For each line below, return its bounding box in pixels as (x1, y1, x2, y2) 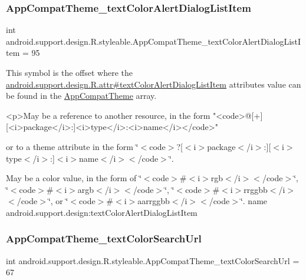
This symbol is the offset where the (6, 66, 133, 78)
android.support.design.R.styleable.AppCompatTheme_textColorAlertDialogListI (6, 35, 301, 47)
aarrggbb (137, 195, 170, 207)
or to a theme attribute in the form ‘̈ (6, 140, 139, 152)
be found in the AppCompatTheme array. (6, 89, 157, 102)
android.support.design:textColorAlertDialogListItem (6, 206, 198, 218)
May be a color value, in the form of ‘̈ (6, 172, 142, 184)
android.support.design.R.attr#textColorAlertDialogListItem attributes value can (6, 78, 301, 90)
